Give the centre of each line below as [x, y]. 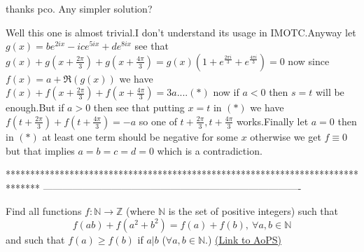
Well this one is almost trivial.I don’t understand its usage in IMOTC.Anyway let [181, 32]
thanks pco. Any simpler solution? [79, 8]
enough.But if [35, 107]
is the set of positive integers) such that [253, 211]
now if [226, 92]
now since [309, 61]
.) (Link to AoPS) [243, 239]
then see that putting [139, 107]
